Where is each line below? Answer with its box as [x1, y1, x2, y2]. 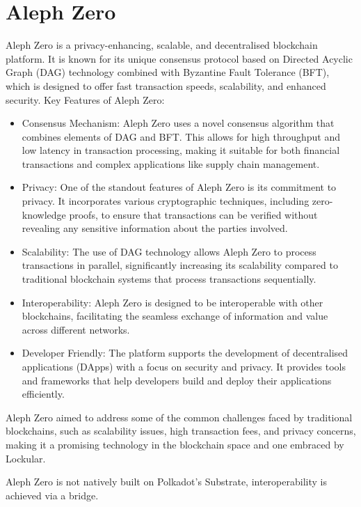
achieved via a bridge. [6, 487, 99, 502]
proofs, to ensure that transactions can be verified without [69, 207, 318, 221]
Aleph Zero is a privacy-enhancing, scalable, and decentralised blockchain [6, 38, 318, 52]
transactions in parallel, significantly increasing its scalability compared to [22, 258, 338, 272]
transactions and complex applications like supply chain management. [22, 156, 320, 171]
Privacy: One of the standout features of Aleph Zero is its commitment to [22, 180, 337, 194]
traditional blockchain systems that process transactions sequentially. [22, 272, 316, 286]
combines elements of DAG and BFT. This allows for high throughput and [22, 129, 341, 143]
